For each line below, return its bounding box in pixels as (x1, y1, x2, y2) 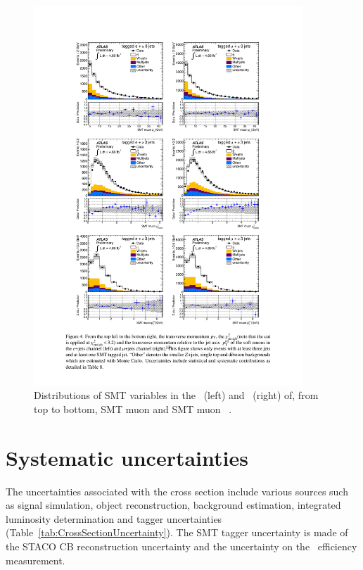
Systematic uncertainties (6, 443, 248, 471)
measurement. (6, 552, 65, 567)
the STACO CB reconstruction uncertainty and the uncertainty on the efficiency (6, 538, 357, 553)
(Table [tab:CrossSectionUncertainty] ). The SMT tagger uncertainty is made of (6, 525, 348, 540)
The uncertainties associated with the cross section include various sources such (6, 483, 348, 498)
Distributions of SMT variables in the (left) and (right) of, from (34, 388, 319, 403)
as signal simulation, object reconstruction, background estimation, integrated (6, 498, 341, 512)
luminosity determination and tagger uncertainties (6, 511, 222, 526)
